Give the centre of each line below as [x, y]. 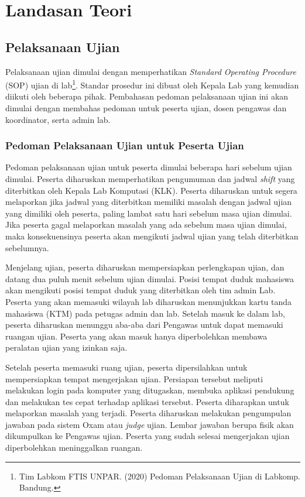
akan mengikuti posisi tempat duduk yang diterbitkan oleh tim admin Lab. [140, 290]
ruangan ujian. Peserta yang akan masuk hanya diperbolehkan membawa [136, 336]
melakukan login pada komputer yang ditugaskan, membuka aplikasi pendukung [150, 390]
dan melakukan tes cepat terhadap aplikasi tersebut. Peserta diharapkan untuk [147, 401]
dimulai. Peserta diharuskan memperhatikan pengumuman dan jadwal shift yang [150, 179]
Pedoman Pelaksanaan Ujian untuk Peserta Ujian [125, 145]
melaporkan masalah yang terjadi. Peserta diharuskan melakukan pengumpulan [148, 413]
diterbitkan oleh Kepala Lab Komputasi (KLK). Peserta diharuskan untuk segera [151, 190]
